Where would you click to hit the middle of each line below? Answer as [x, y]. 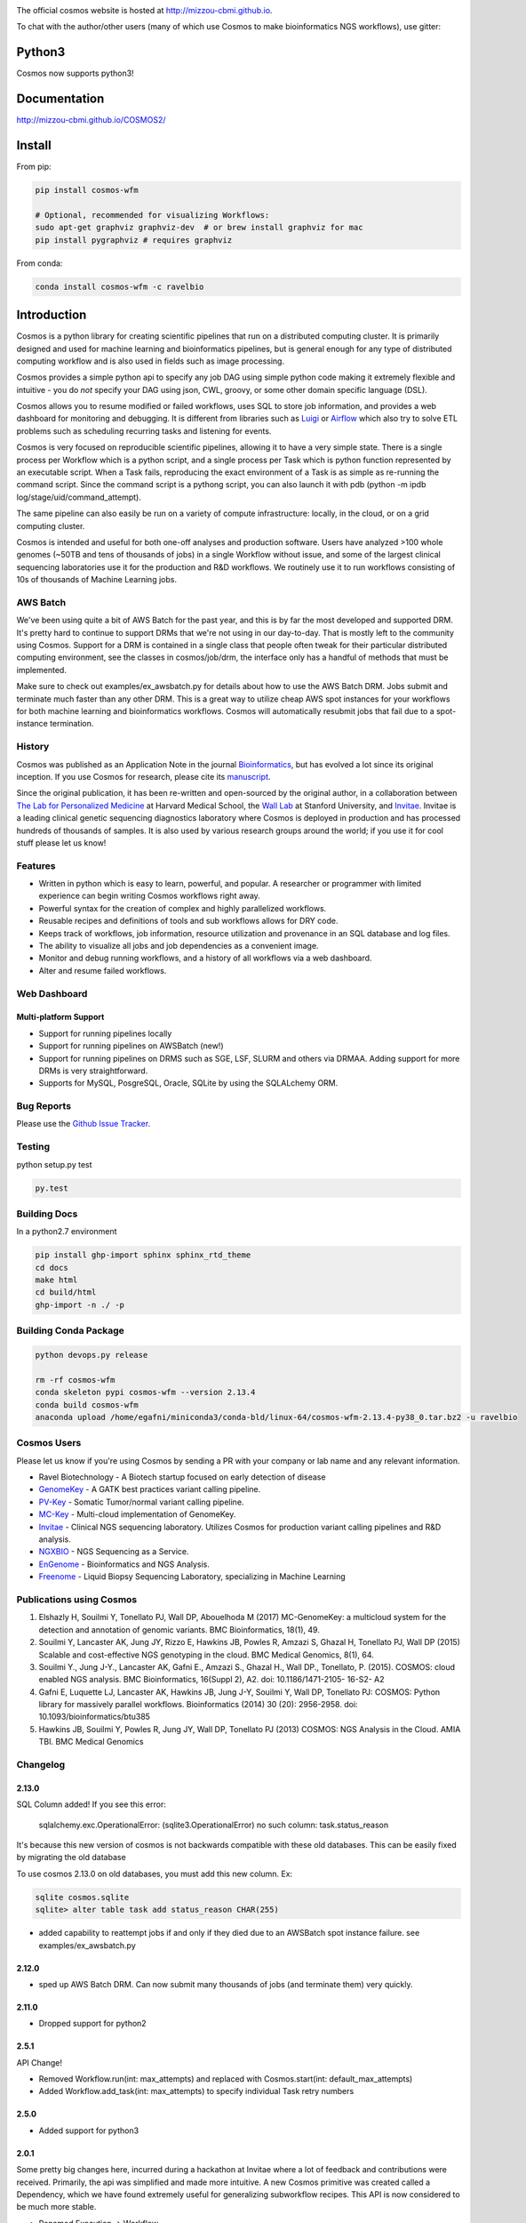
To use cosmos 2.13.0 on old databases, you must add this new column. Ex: [155, 1874]
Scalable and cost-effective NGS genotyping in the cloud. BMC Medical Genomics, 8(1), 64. [207, 1655]
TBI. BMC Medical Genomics [91, 1742]
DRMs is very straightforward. [93, 1071]
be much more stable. [56, 2207]
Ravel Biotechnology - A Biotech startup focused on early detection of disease [182, 1477]
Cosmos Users [49, 1443]
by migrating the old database [71, 1858]
